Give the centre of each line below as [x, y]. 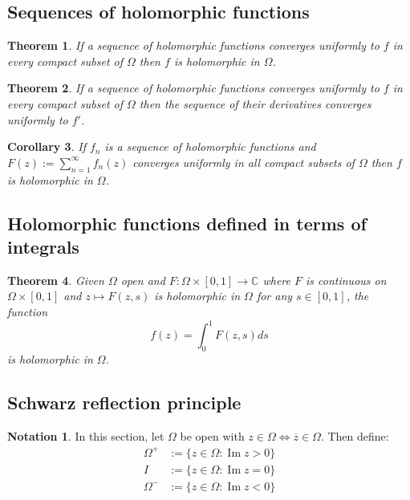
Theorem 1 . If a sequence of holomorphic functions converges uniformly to [193, 45]
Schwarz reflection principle [124, 402]
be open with [212, 435]
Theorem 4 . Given [56, 280]
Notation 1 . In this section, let [86, 435]
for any [274, 296]
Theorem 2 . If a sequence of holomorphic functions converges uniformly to [193, 88]
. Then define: [355, 435]
